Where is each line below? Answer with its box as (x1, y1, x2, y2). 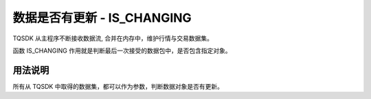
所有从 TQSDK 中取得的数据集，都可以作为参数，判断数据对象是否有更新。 (12, 82, 223, 90)
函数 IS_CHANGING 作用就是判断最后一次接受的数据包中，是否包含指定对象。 (12, 46, 232, 55)
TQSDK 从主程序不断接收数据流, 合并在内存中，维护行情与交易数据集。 (12, 34, 213, 42)
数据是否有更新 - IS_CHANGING (12, 10, 192, 25)
